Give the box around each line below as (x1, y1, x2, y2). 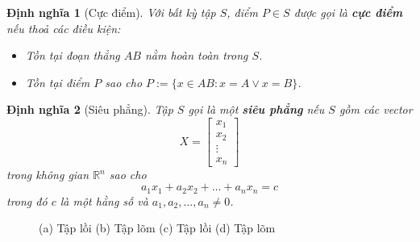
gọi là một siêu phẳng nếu (188, 101, 325, 118)
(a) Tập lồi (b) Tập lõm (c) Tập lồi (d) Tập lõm (39, 219, 276, 236)
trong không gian (6, 166, 89, 183)
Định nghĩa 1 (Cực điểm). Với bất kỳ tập (6, 4, 216, 20)
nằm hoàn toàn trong (144, 47, 248, 64)
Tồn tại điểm (25, 73, 90, 90)
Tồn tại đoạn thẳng (25, 47, 120, 64)
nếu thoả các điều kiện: (6, 19, 121, 36)
